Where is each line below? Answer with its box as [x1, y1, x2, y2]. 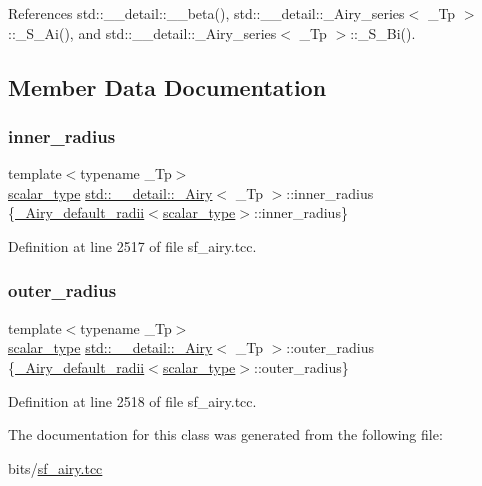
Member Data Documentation [8, 71, 327, 102]
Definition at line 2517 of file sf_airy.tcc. [8, 235, 257, 256]
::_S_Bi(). [350, 22, 416, 43]
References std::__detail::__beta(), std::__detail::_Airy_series [8, 3, 405, 23]
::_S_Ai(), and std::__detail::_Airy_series [8, 22, 277, 43]
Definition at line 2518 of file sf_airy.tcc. [8, 390, 257, 411]
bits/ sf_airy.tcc [8, 457, 103, 478]
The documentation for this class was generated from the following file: [8, 424, 443, 445]
